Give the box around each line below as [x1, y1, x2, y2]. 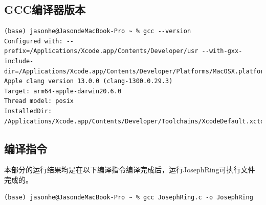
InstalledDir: [4, 107, 52, 115]
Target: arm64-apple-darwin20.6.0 [4, 87, 122, 95]
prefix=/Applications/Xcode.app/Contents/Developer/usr [4, 47, 198, 55]
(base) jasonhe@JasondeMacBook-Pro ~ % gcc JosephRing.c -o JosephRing [4, 193, 253, 201]
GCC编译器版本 [4, 2, 85, 17]
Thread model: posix [4, 97, 74, 105]
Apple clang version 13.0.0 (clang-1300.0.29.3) [4, 78, 173, 85]
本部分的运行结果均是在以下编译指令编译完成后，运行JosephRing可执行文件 [4, 164, 255, 175]
